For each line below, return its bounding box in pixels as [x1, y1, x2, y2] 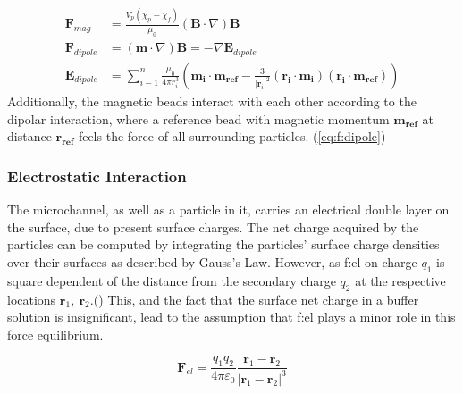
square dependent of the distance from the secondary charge [7, 271, 336, 289]
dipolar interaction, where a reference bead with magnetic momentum [7, 109, 390, 128]
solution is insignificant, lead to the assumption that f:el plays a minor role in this [7, 307, 456, 326]
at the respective [355, 271, 446, 289]
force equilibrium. [7, 324, 104, 343]
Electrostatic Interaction [7, 164, 187, 187]
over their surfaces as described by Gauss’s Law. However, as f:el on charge [7, 252, 417, 271]
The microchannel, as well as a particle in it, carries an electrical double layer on [7, 200, 450, 219]
